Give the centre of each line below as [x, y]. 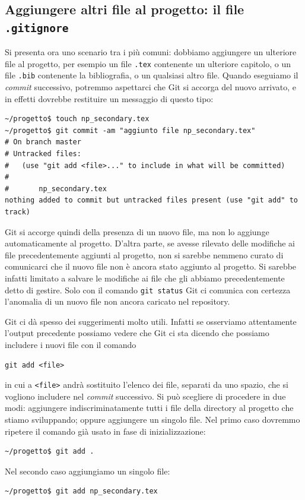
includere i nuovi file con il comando [71, 345]
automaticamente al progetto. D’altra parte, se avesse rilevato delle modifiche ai [150, 243]
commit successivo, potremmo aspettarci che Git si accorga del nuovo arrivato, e [151, 87]
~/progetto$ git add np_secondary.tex [81, 491]
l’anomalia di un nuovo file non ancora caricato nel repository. [117, 301]
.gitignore [37, 28]
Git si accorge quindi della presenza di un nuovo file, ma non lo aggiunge [137, 231]
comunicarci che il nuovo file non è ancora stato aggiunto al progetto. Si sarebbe [151, 266]
